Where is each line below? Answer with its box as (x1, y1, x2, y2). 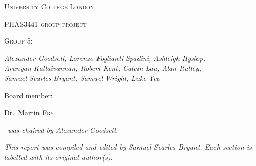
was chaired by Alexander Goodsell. (8, 124, 119, 135)
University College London (4, 1, 94, 11)
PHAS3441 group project (4, 18, 87, 29)
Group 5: (4, 35, 33, 46)
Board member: (4, 90, 53, 100)
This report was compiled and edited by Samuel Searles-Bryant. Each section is (4, 141, 252, 152)
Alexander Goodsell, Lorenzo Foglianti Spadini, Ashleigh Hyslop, (4, 52, 205, 63)
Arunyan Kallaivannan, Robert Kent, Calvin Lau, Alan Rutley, (4, 63, 202, 73)
